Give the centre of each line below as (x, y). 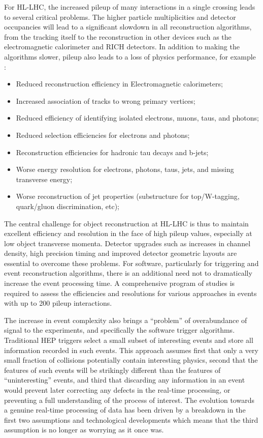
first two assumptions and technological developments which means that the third (131, 419)
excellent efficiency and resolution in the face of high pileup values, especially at (128, 233)
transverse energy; (44, 179)
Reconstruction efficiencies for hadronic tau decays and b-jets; (112, 152)
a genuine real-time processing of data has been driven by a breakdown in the (125, 410)
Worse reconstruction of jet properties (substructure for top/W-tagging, (128, 196)
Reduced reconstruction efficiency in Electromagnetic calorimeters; (119, 84)
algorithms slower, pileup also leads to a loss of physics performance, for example (130, 56)
